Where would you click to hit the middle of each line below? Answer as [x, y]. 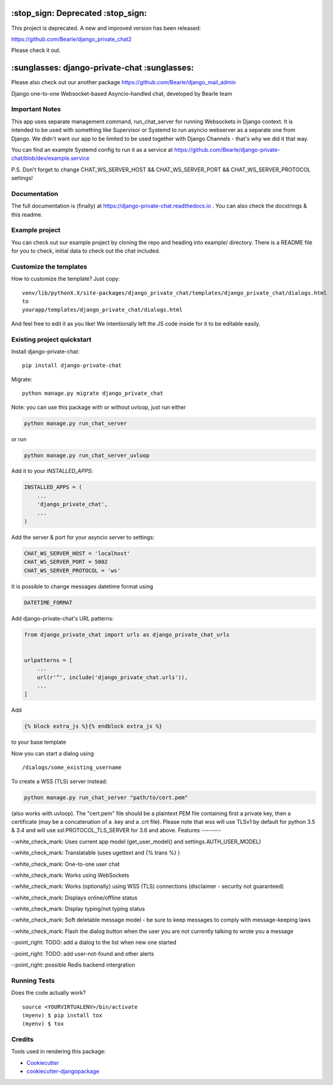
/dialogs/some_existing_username [72, 768]
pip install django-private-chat [72, 366]
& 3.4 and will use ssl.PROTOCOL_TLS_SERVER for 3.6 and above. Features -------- [116, 831]
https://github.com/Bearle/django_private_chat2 [72, 39]
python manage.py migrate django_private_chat [93, 393]
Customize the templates [49, 267]
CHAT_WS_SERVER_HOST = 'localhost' [77, 553]
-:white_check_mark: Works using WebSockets [70, 875]
